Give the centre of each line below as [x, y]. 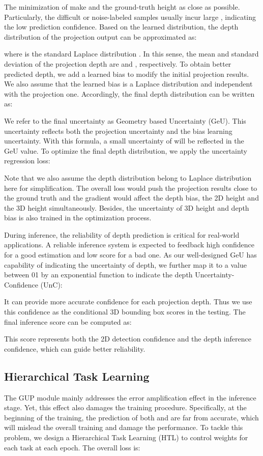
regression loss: [27, 161]
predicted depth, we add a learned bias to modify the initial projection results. [127, 74]
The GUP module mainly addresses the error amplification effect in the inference [130, 397]
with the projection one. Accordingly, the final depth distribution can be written [129, 93]
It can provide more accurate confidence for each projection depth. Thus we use [128, 302]
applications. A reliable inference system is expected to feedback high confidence [129, 245]
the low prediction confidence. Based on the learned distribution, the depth [121, 27]
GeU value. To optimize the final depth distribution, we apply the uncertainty [126, 150]
